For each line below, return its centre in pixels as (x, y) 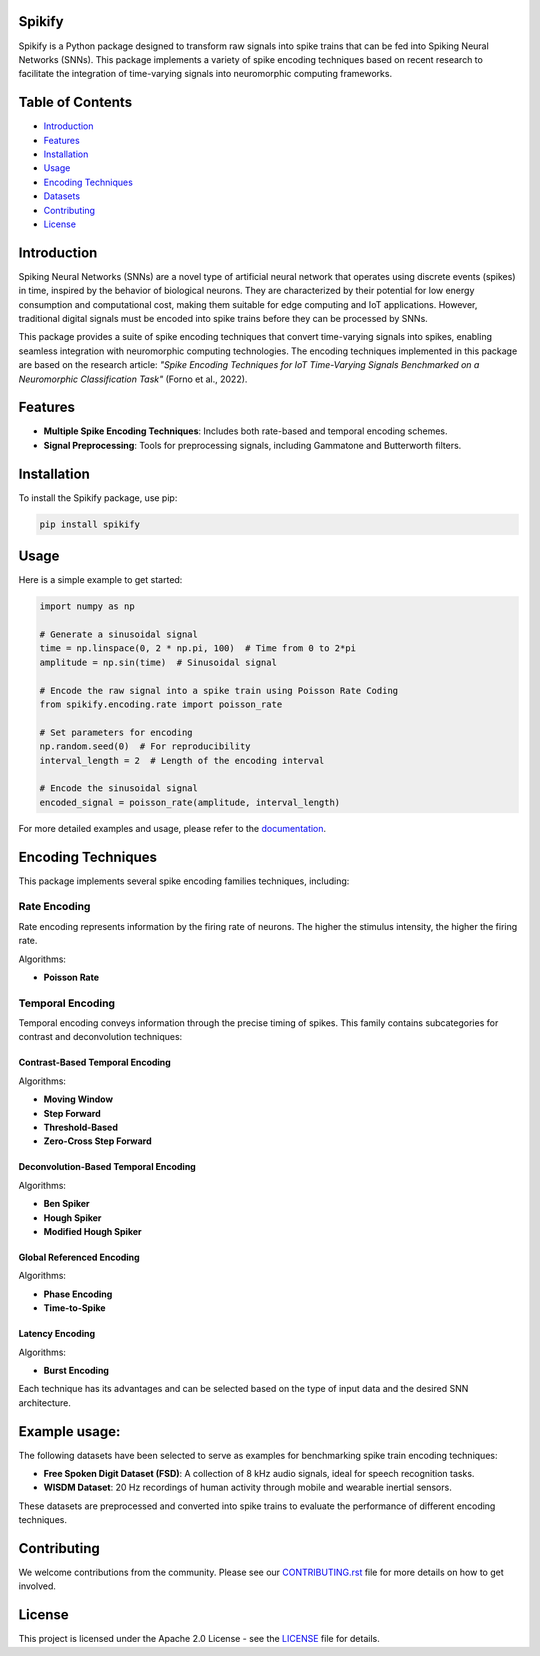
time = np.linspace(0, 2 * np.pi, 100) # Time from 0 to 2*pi (198, 648)
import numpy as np (87, 606)
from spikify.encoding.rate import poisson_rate (161, 704)
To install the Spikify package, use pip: (98, 497)
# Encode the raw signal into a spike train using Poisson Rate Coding (219, 690)
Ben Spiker (66, 1204)
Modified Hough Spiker (92, 1231)
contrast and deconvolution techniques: (100, 1037)
